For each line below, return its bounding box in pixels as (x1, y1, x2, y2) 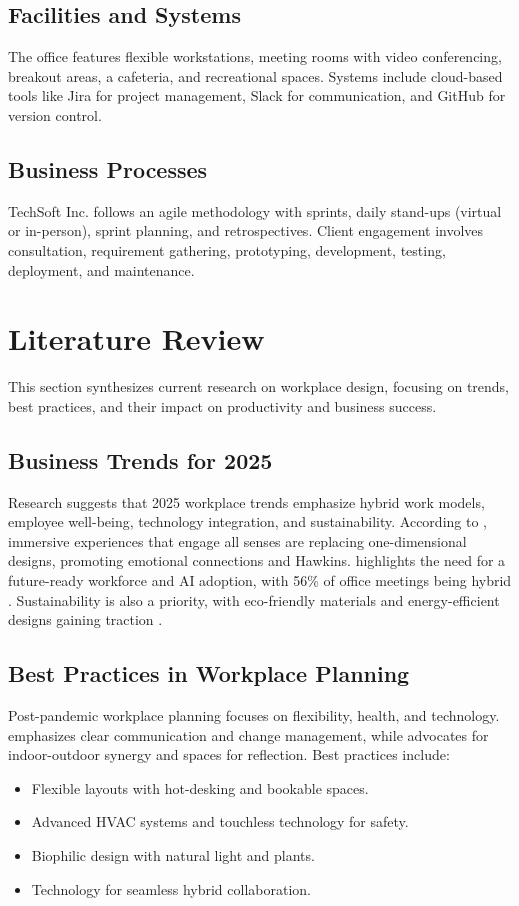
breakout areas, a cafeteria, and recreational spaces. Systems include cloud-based (8, 65, 503, 86)
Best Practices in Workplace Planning (8, 658, 410, 689)
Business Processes (8, 153, 208, 184)
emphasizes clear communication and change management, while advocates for (8, 724, 489, 745)
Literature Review (8, 318, 265, 359)
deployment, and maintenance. (8, 259, 195, 280)
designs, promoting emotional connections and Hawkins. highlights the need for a (8, 550, 506, 571)
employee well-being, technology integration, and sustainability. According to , (8, 511, 487, 532)
